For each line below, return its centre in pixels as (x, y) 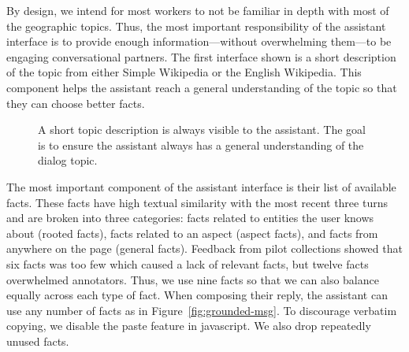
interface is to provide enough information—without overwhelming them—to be (199, 41)
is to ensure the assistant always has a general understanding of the (201, 145)
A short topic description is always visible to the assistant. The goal (202, 130)
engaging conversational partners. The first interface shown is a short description (201, 56)
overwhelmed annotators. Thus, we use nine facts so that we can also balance (193, 279)
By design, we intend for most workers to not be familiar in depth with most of (198, 10)
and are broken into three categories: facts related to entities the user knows (190, 218)
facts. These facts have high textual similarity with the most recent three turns (197, 202)
